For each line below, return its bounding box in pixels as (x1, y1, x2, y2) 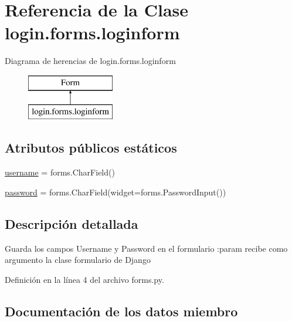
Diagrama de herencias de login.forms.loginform (5, 55, 176, 67)
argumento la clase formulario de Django (5, 254, 151, 266)
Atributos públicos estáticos (5, 138, 177, 157)
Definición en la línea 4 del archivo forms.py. (5, 273, 164, 285)
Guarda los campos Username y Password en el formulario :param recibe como (5, 242, 288, 254)
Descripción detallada (5, 214, 138, 232)
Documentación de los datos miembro (5, 302, 238, 320)
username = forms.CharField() (5, 166, 115, 178)
